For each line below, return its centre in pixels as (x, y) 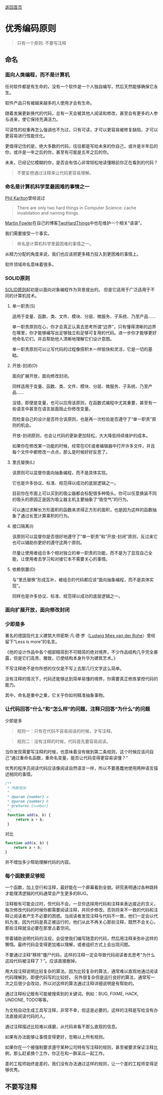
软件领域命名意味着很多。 (31, 264)
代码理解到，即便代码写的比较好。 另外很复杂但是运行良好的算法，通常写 (78, 977)
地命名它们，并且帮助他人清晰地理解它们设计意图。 (63, 339)
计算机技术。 (26, 296)
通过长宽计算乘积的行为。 (46, 516)
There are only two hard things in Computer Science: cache (77, 208)
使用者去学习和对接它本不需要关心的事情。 (67, 559)
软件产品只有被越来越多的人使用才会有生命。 (50, 103)
